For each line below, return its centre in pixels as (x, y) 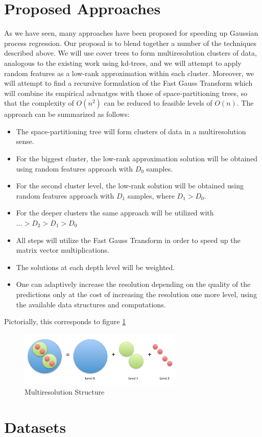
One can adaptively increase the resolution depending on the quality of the (133, 284)
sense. (25, 141)
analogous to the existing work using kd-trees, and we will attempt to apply (123, 63)
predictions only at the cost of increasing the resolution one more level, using (136, 294)
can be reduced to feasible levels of (158, 103)
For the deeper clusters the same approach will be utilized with (115, 213)
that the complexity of (39, 103)
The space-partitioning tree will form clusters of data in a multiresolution (131, 131)
